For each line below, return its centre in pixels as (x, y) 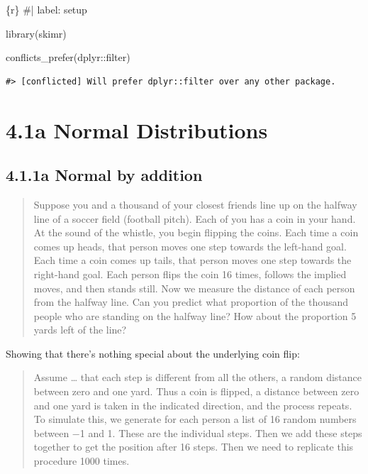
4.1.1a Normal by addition (104, 175)
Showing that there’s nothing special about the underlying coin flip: (153, 353)
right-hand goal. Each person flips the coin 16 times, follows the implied (190, 274)
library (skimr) (36, 33)
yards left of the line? (80, 330)
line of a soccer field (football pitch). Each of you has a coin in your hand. (195, 218)
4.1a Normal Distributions (137, 129)
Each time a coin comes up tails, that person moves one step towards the (193, 260)
